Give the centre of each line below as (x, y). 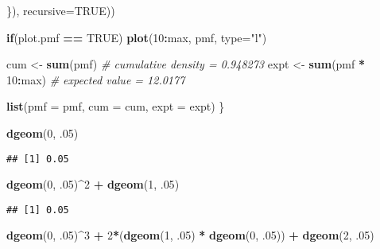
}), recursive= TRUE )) (61, 10)
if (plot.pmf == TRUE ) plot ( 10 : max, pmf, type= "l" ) (137, 37)
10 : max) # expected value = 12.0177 (96, 79)
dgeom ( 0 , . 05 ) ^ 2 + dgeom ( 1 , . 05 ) (93, 184)
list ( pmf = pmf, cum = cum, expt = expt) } (116, 106)
